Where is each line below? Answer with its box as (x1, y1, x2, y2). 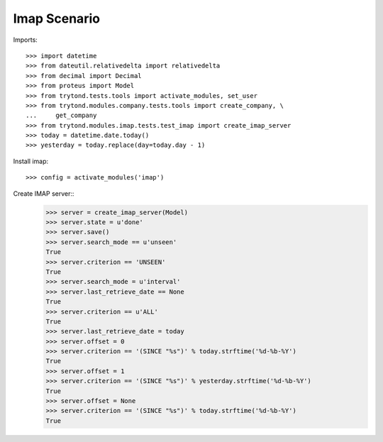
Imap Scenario (13, 11, 101, 26)
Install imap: (13, 157, 49, 165)
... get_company (26, 111, 97, 120)
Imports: (13, 35, 38, 44)
